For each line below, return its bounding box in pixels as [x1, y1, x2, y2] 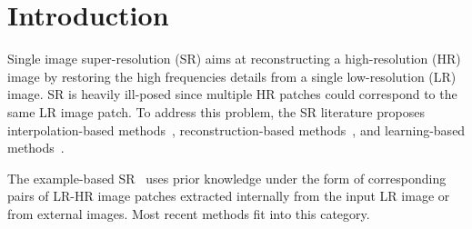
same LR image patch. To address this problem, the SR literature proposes [7, 102, 425, 121]
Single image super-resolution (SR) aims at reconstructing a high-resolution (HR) [7, 49, 461, 68]
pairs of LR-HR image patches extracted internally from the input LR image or [7, 186, 450, 205]
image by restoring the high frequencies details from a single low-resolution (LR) [7, 66, 457, 85]
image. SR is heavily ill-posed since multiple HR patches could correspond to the [7, 85, 457, 104]
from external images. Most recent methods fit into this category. [7, 204, 370, 223]
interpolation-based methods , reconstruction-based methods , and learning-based [7, 120, 466, 139]
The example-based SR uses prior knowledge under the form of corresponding [7, 168, 447, 187]
